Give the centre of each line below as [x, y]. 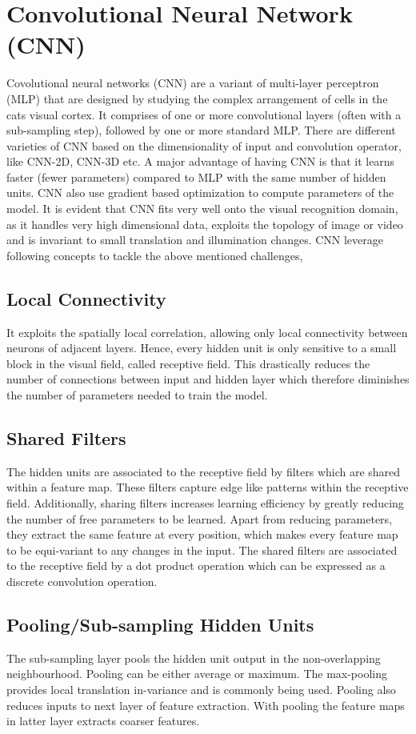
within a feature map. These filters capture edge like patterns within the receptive [208, 487]
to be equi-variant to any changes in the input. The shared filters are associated [202, 549]
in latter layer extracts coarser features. [103, 721]
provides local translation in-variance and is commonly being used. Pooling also [201, 689]
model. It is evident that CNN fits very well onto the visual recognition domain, [202, 209]
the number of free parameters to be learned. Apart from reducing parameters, [199, 518]
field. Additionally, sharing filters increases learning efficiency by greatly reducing [205, 503]
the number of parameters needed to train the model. [137, 395]
